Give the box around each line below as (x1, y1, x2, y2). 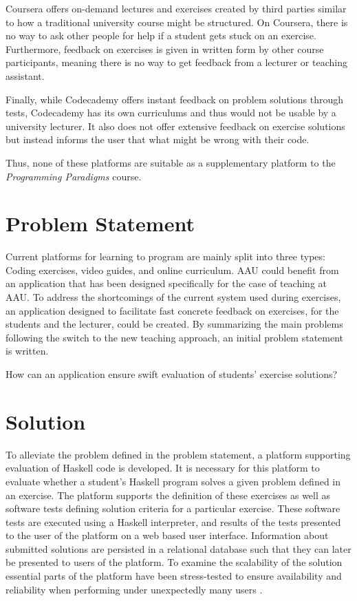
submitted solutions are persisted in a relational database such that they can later (6, 541, 351, 556)
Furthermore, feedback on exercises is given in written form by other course (6, 41, 324, 56)
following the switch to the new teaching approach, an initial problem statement (6, 330, 344, 344)
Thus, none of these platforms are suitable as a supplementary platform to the (6, 155, 336, 169)
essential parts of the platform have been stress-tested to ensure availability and (6, 569, 342, 583)
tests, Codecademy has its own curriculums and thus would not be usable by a (6, 105, 336, 120)
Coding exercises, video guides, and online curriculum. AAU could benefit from (6, 262, 339, 277)
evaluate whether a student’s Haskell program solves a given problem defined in (6, 474, 341, 488)
